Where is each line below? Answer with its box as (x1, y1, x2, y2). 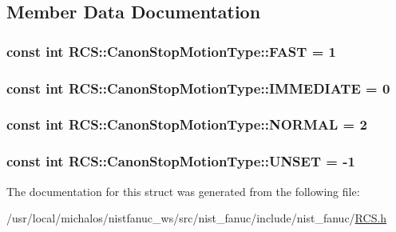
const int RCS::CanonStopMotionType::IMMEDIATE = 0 (6, 78, 390, 98)
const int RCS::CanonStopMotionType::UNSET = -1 (6, 151, 355, 171)
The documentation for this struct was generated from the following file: (6, 182, 360, 199)
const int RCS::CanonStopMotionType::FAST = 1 (6, 41, 336, 61)
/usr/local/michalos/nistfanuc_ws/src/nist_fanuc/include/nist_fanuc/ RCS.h (6, 210, 387, 226)
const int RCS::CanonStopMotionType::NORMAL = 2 (6, 114, 367, 134)
